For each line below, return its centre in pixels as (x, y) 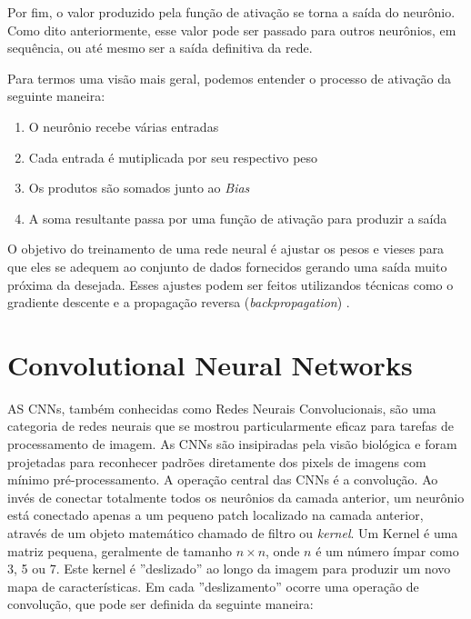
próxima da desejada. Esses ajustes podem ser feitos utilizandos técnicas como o (230, 284)
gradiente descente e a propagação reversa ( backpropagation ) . (179, 302)
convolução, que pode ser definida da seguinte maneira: (160, 604)
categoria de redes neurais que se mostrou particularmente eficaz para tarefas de (231, 426)
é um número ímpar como (387, 550)
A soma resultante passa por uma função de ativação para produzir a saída (238, 218)
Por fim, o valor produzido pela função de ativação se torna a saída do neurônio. (231, 12)
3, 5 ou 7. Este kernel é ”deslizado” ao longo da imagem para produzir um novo (229, 569)
